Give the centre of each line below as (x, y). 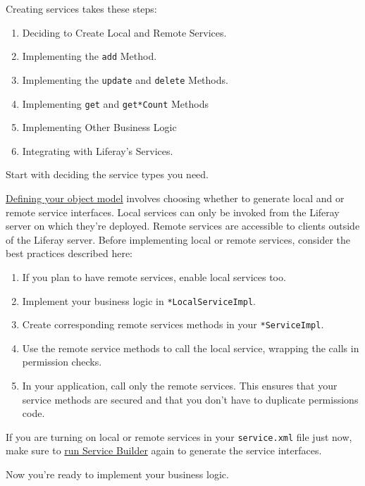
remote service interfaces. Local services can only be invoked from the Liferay (173, 212)
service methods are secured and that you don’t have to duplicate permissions (190, 399)
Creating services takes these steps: (81, 8)
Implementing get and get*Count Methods (115, 103)
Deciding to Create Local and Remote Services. (124, 32)
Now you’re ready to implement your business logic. (117, 474)
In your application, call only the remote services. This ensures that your (180, 385)
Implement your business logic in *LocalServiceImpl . (139, 300)
